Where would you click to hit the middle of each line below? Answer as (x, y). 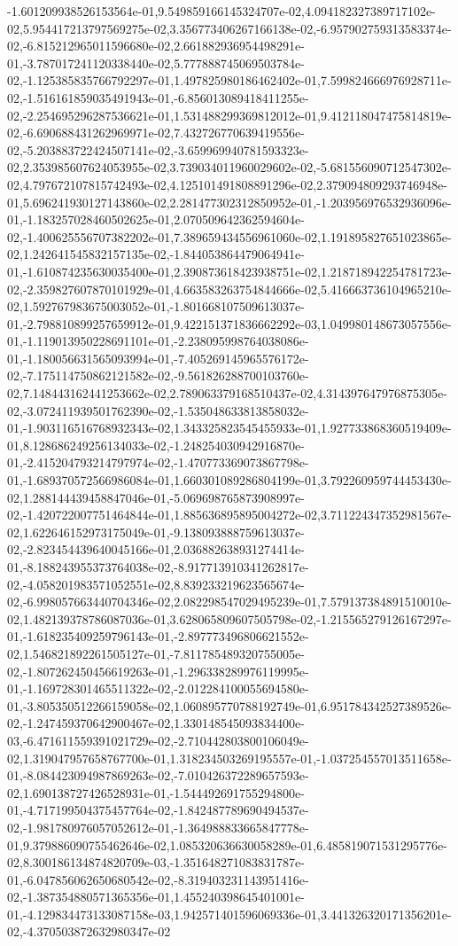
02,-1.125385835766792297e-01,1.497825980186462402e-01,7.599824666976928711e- (229, 80)
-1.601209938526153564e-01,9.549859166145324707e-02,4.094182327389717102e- (221, 11)
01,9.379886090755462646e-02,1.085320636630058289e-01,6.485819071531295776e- (227, 844)
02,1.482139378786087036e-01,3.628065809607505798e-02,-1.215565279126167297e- (229, 618)
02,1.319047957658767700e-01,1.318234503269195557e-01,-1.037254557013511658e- (229, 758)
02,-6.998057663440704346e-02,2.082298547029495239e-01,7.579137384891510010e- (229, 602)
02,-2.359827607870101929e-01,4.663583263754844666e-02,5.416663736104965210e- (229, 289)
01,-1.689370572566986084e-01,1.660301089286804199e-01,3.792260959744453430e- (229, 480)
